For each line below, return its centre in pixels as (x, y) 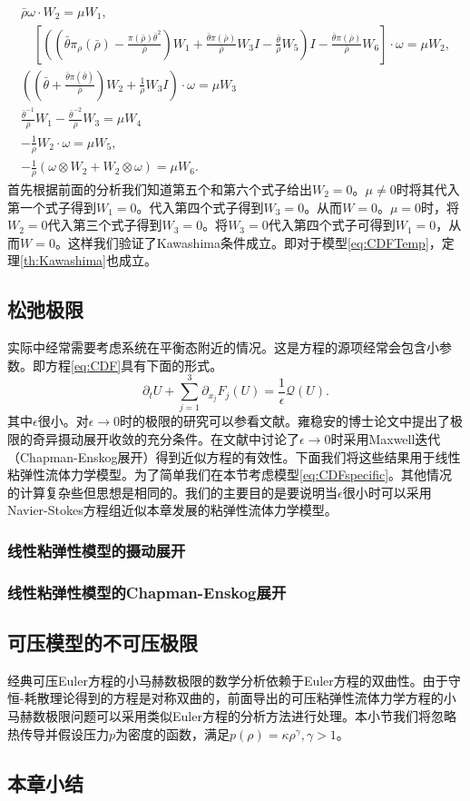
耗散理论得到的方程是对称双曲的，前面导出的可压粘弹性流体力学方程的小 (240, 698)
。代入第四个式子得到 (200, 207)
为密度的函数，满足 (173, 733)
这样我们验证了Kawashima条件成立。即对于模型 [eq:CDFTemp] (248, 242)
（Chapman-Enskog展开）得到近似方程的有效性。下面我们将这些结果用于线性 (234, 456)
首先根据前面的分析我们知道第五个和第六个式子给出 (160, 188)
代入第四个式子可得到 (332, 225)
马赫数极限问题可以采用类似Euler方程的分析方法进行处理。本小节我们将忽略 (232, 716)
